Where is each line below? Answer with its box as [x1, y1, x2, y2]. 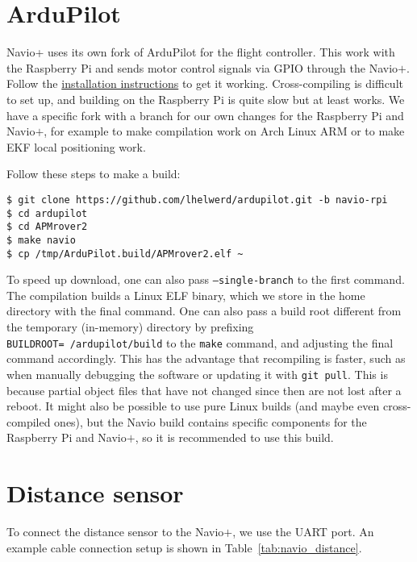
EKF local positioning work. [6, 138, 146, 155]
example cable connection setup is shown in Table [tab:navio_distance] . [6, 539, 362, 556]
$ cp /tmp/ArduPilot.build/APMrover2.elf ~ [6, 248, 244, 260]
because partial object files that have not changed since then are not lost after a [6, 381, 402, 398]
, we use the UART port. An [232, 523, 374, 540]
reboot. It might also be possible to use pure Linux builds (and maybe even [6, 398, 380, 414]
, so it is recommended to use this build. [135, 429, 334, 446]
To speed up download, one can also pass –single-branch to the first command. [6, 271, 405, 288]
